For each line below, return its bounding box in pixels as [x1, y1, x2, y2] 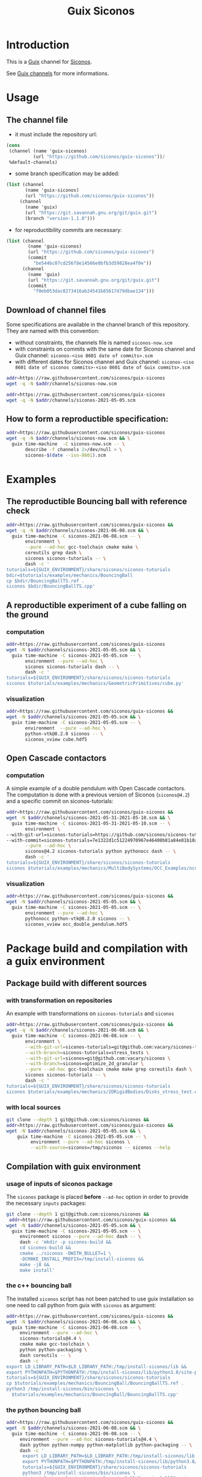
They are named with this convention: [6, 327, 100, 335]
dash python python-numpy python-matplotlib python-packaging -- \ [19, 1441, 192, 1448]
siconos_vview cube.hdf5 [25, 736, 87, 742]
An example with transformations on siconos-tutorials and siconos [6, 1010, 174, 1017]
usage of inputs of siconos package [6, 1179, 113, 1188]
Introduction [6, 38, 70, 52]
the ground [6, 610, 49, 620]
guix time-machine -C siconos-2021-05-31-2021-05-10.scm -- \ [11, 820, 171, 826]
